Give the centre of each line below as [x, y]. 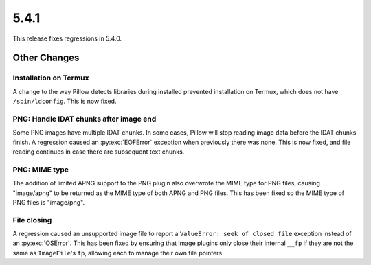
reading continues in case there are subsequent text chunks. [99, 152]
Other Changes [46, 58]
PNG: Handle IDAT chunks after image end [85, 119]
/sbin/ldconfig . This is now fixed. [65, 101]
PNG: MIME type [41, 170]
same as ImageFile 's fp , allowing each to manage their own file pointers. [118, 253]
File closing [32, 220]
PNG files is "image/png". [49, 202]
